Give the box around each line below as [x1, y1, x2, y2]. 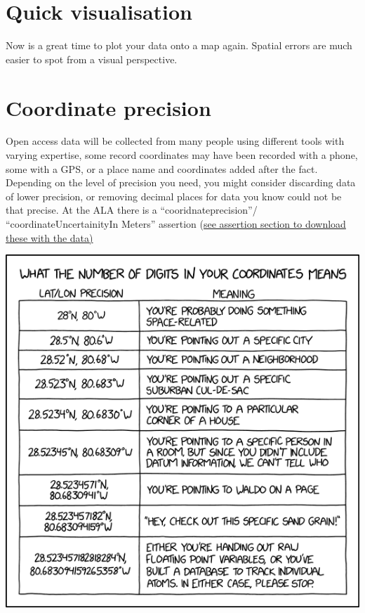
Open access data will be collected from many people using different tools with [6, 134, 345, 148]
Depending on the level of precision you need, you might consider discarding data [6, 175, 356, 190]
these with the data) [6, 230, 93, 245]
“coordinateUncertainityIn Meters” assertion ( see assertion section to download [6, 217, 346, 231]
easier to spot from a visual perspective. [6, 51, 178, 66]
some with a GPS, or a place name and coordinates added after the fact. [6, 161, 318, 176]
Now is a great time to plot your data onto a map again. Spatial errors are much [6, 38, 352, 53]
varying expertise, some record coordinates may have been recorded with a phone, [6, 148, 358, 162]
